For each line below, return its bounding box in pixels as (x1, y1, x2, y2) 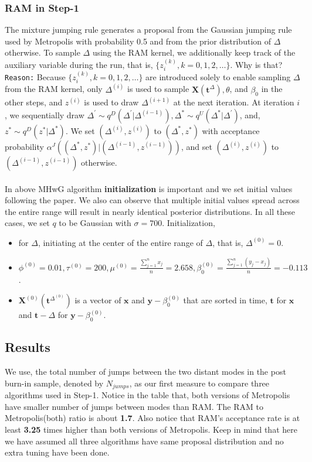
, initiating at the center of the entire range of (38, 236, 203, 248)
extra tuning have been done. (5, 446, 110, 458)
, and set (181, 140, 212, 152)
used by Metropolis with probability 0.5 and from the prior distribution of (5, 35, 272, 47)
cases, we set (5, 217, 50, 229)
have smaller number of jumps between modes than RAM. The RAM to (5, 400, 263, 412)
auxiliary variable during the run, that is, (5, 58, 153, 70)
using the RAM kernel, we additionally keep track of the (92, 46, 296, 59)
